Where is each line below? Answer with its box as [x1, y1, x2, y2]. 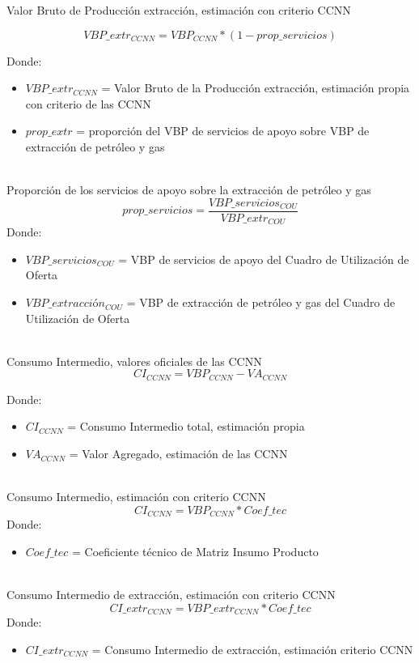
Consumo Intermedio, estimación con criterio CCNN [6, 488, 266, 505]
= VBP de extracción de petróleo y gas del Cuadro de [126, 294, 396, 311]
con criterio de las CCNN [25, 95, 151, 112]
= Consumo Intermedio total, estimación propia [67, 418, 305, 435]
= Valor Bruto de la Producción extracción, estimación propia [101, 79, 410, 96]
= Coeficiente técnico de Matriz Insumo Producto [72, 542, 319, 559]
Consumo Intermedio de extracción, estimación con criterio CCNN [6, 586, 336, 603]
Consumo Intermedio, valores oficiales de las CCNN [6, 352, 262, 369]
